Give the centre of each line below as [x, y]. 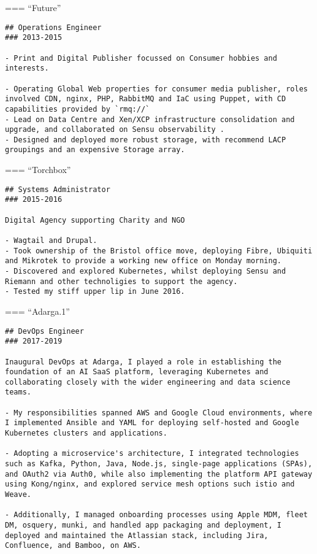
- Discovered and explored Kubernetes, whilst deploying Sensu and [146, 271]
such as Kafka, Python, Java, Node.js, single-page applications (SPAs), [159, 464]
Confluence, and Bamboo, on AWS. [73, 546]
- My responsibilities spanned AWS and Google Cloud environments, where [159, 413]
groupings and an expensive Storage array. [95, 150]
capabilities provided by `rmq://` [78, 109]
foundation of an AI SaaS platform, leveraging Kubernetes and [137, 372]
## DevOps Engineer [44, 331]
